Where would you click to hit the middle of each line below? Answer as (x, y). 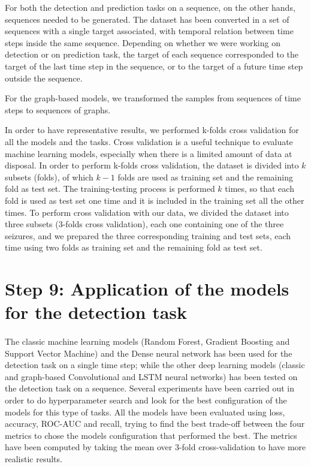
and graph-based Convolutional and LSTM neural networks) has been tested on (151, 376)
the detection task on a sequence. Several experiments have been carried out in (150, 388)
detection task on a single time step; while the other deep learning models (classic (155, 365)
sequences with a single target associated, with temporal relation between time (149, 31)
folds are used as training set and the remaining (205, 177)
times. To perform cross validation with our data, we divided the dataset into (147, 212)
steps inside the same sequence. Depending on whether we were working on (143, 42)
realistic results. (34, 458)
